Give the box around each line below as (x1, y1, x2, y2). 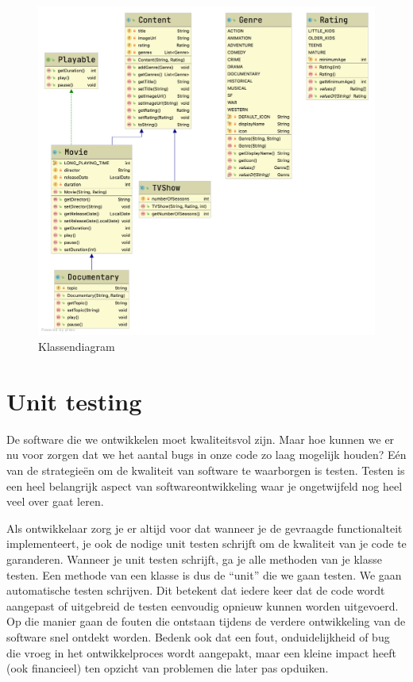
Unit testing (6, 384, 142, 417)
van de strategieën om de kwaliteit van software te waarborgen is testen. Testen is (6, 461, 405, 478)
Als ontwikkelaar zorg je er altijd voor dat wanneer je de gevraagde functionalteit (6, 519, 403, 536)
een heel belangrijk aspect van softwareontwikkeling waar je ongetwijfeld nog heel (6, 477, 403, 494)
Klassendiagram (38, 338, 115, 355)
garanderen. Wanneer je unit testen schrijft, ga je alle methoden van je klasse (6, 550, 382, 567)
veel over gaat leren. (6, 493, 104, 510)
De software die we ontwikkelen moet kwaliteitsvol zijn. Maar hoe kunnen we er (6, 430, 395, 447)
